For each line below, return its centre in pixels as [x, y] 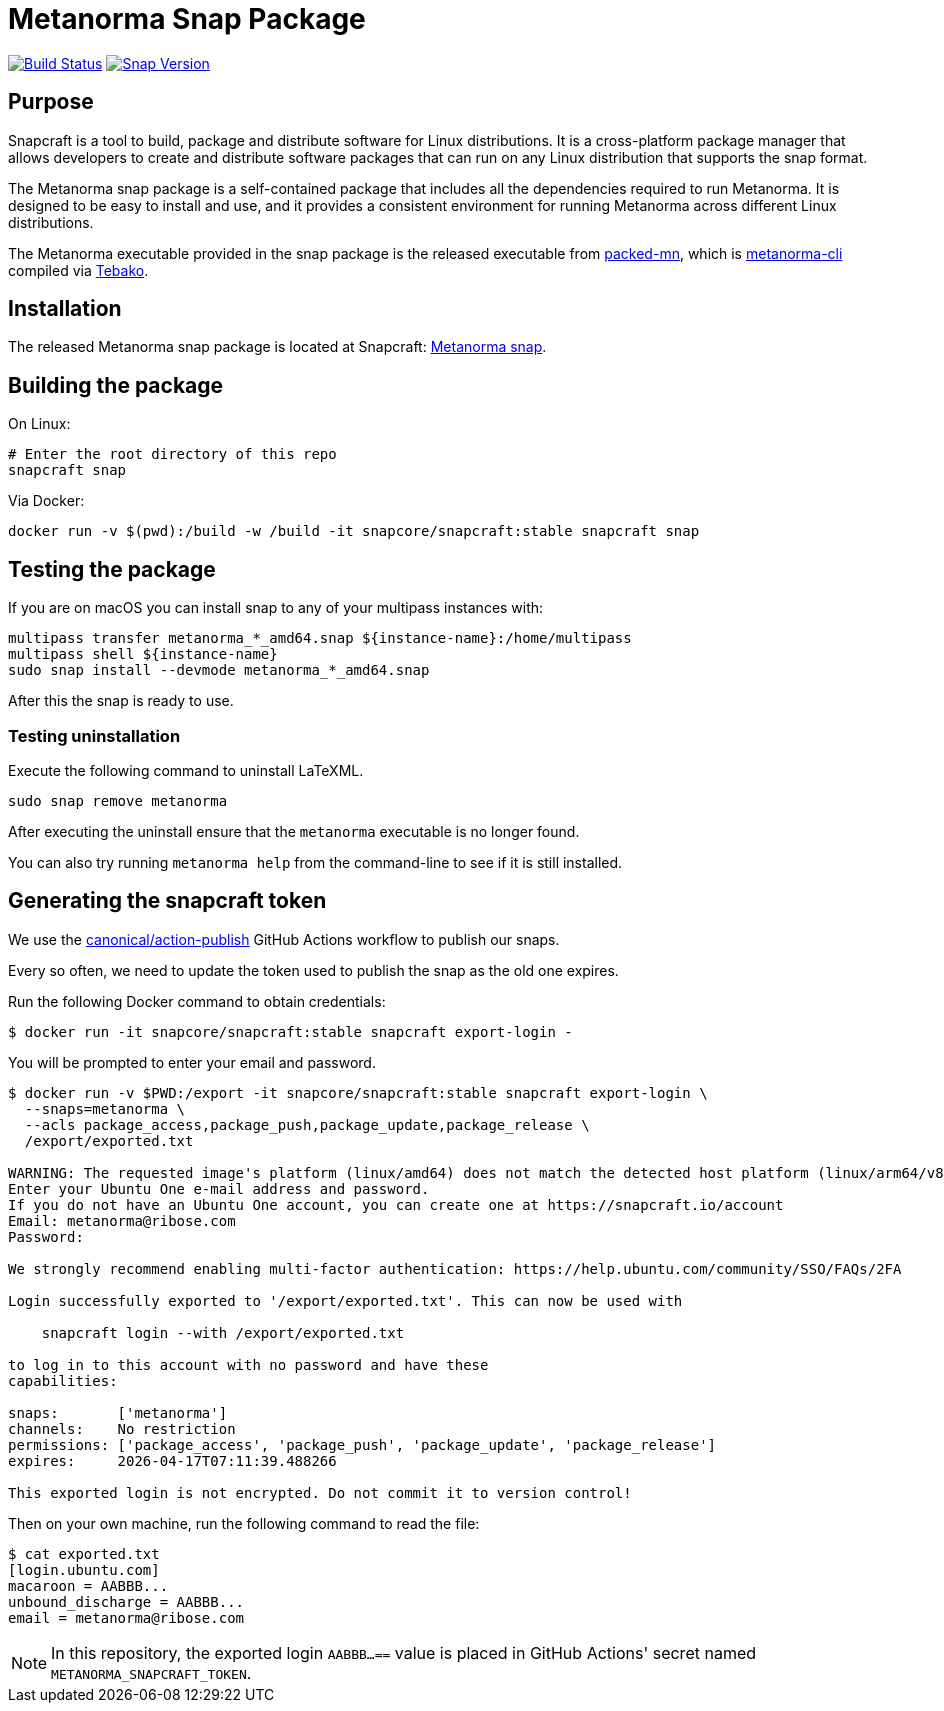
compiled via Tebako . [78, 270]
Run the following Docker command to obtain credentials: [197, 1001]
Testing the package [112, 569]
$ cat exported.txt [84, 1553]
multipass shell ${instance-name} [143, 654]
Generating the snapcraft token [167, 901]
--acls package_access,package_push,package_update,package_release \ [307, 1124]
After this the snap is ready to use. [121, 701]
